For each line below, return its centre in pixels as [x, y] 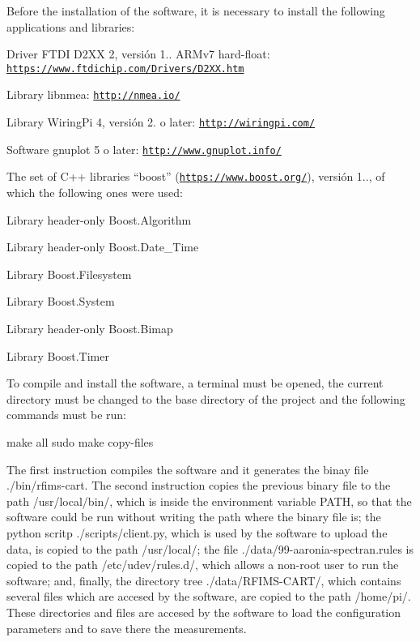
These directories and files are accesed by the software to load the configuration [204, 612]
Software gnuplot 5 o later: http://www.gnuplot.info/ [144, 149]
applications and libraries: [71, 26]
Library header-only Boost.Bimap [90, 329]
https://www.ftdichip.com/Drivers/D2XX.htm [125, 68]
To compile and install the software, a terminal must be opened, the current [195, 383]
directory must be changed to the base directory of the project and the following [206, 398]
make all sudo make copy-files [80, 442]
